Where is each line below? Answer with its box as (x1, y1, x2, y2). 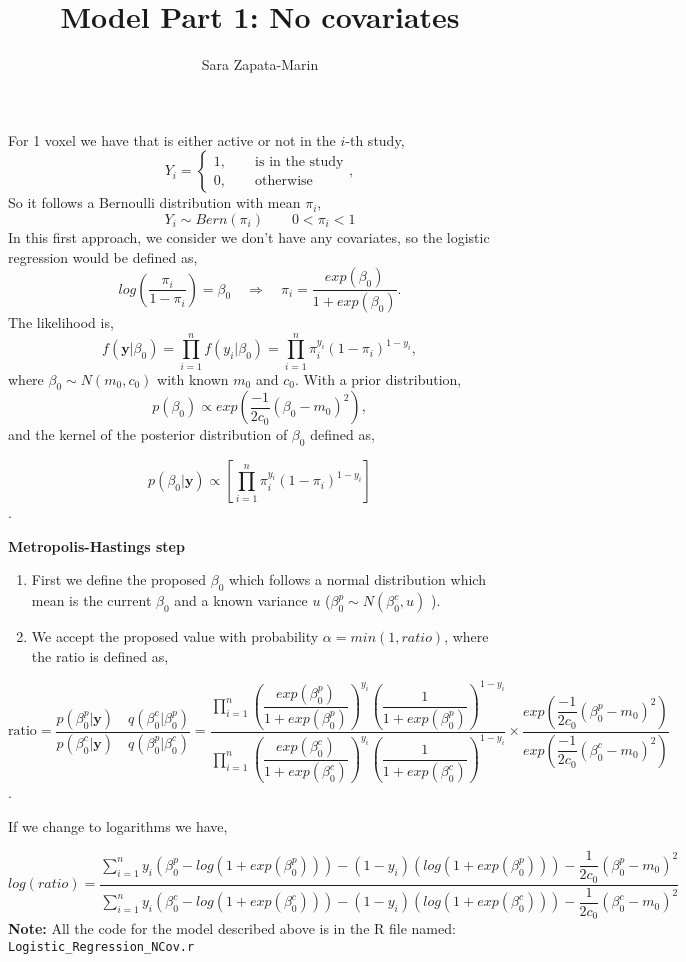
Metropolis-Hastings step (8, 535, 185, 556)
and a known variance (174, 590, 308, 611)
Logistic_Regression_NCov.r (8, 939, 195, 954)
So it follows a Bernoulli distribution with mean (8, 192, 301, 213)
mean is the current (31, 590, 152, 611)
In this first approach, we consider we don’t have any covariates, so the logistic (8, 226, 490, 247)
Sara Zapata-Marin (201, 54, 319, 75)
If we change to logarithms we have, (8, 815, 228, 836)
